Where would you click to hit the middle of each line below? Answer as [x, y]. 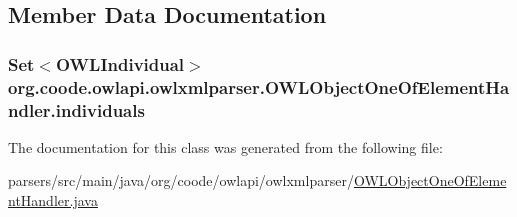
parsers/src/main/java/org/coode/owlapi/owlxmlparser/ [181, 180]
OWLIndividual [120, 63]
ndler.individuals [76, 109]
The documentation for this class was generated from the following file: [225, 146]
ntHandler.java [53, 200]
